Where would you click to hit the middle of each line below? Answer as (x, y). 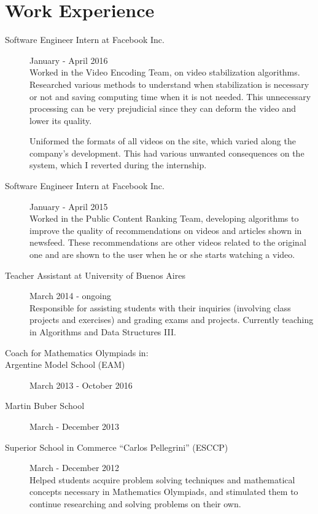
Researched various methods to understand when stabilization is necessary (169, 84)
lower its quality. (61, 120)
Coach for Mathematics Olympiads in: (77, 352)
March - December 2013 (75, 426)
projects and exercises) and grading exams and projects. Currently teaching (172, 320)
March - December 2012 (75, 468)
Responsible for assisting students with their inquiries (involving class (160, 307)
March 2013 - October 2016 (81, 385)
